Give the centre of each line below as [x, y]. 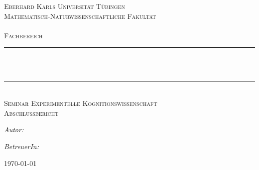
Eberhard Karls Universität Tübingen [65, 6]
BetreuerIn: [22, 146]
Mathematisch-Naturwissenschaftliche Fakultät [80, 16]
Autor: [14, 129]
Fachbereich [23, 35]
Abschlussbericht [31, 113]
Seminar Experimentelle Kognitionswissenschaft [81, 103]
